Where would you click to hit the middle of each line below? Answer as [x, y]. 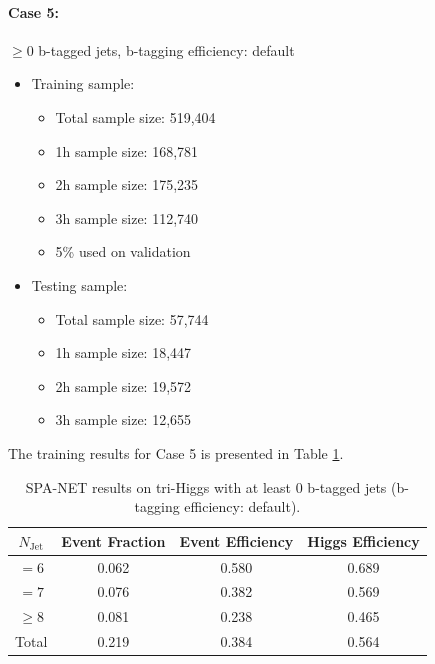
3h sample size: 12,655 [123, 419]
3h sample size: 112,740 [127, 217]
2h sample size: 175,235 [127, 184]
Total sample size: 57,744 [132, 318]
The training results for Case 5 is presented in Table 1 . [176, 452]
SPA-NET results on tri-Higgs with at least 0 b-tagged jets [206, 486]
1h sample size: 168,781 [127, 150]
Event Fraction [113, 540]
